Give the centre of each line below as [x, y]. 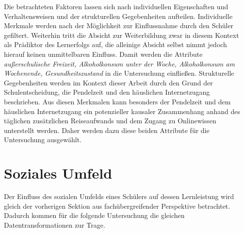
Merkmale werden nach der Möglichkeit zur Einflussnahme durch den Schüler [119, 25]
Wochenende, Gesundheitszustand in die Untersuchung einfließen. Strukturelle [119, 73]
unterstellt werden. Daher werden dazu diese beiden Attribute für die [107, 130]
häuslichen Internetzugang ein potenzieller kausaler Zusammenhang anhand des [122, 111]
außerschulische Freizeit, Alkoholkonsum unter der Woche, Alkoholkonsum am [119, 63]
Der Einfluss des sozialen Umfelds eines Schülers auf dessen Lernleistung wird [119, 196]
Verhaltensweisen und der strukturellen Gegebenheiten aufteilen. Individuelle [118, 16]
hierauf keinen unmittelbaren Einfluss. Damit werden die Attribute [103, 54]
